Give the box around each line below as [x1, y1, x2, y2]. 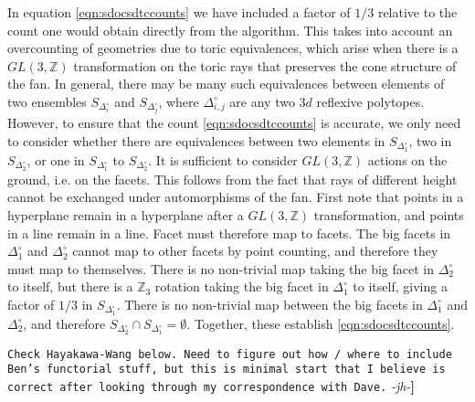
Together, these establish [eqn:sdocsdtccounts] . [194, 313, 455, 333]
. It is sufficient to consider [148, 150, 298, 169]
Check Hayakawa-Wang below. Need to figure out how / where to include [7, 347, 452, 361]
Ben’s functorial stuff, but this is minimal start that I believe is [7, 363, 446, 376]
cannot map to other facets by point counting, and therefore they [72, 241, 438, 260]
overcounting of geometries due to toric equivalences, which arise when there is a [7, 38, 459, 58]
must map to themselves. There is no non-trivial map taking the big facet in [7, 259, 435, 278]
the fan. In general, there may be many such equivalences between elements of [7, 74, 445, 93]
